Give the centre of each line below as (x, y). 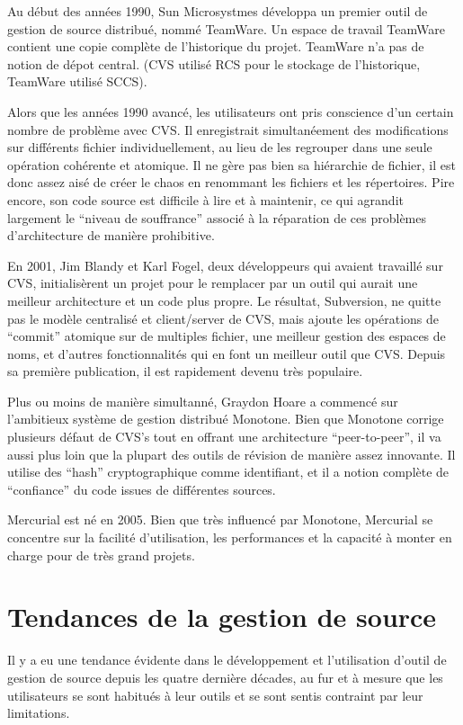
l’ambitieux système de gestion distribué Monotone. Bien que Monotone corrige (226, 419)
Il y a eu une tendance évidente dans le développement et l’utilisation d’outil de (227, 660)
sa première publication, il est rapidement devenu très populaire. (185, 371)
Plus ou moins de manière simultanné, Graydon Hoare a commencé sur (203, 401)
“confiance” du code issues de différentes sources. (142, 489)
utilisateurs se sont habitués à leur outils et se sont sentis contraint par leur (215, 695)
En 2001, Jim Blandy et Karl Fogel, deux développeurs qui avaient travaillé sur (225, 265)
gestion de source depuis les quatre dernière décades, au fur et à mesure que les (225, 677)
